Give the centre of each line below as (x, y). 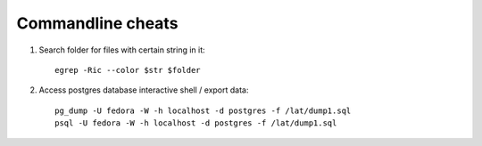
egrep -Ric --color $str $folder (128, 70)
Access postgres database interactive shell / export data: (144, 90)
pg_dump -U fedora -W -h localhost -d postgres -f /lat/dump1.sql (203, 110)
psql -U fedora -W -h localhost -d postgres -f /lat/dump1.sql (196, 123)
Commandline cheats (97, 23)
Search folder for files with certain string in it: (122, 50)
